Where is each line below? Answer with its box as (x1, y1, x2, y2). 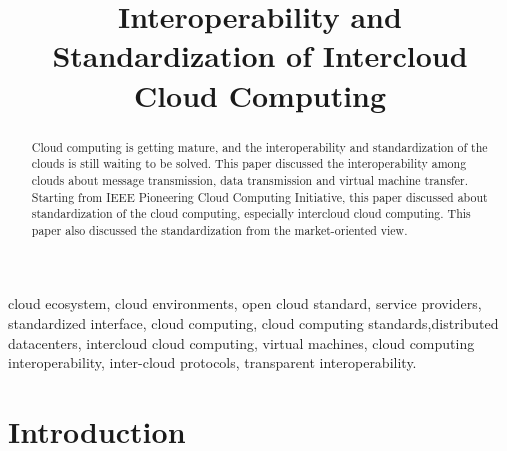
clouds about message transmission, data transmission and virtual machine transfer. (31, 171, 468, 188)
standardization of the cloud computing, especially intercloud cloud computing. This (31, 205, 471, 222)
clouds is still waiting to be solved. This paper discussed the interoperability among (31, 155, 467, 172)
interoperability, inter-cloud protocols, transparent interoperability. (8, 352, 417, 373)
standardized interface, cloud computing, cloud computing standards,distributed (8, 313, 499, 334)
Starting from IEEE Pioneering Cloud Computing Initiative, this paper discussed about (31, 188, 488, 205)
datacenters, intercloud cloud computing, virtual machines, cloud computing (8, 332, 475, 353)
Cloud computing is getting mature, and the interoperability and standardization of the (31, 138, 488, 155)
